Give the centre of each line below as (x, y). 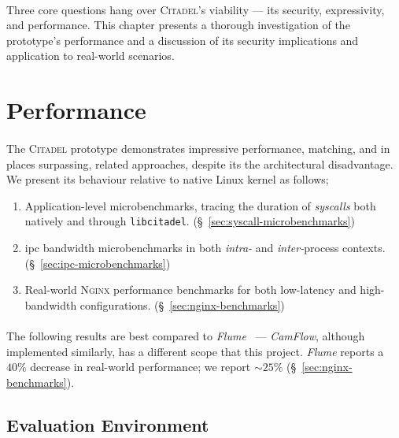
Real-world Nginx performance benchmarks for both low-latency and (190, 290)
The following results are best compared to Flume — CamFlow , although (186, 335)
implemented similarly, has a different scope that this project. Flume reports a (195, 351)
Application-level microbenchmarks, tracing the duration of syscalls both (200, 205)
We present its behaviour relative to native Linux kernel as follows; (168, 179)
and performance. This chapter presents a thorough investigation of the (178, 25)
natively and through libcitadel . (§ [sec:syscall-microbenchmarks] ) (190, 221)
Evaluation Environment (108, 424)
